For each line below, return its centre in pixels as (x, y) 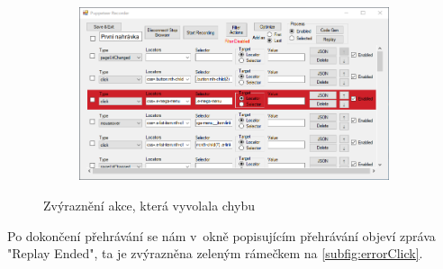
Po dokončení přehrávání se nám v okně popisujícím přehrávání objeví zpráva (221, 235)
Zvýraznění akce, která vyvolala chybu (149, 206)
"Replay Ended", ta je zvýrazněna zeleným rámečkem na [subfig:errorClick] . (215, 253)
